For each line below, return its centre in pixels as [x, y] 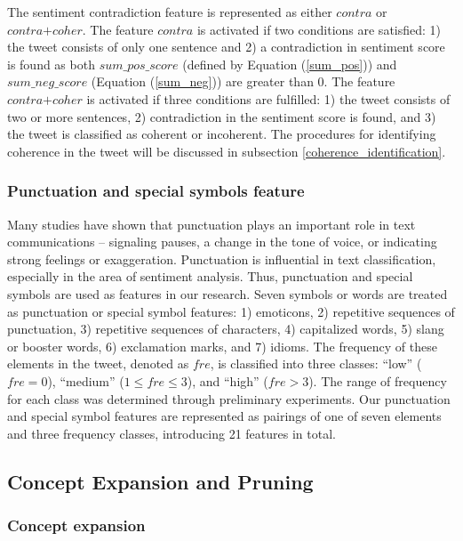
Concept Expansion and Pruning [160, 481]
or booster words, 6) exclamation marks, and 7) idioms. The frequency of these [222, 346]
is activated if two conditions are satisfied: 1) [319, 29]
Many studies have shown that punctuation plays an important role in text [212, 224]
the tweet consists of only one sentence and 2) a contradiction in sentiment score [226, 47]
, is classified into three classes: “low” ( [316, 363]
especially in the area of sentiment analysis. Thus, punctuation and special [210, 276]
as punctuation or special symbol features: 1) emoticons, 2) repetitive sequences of [231, 311]
